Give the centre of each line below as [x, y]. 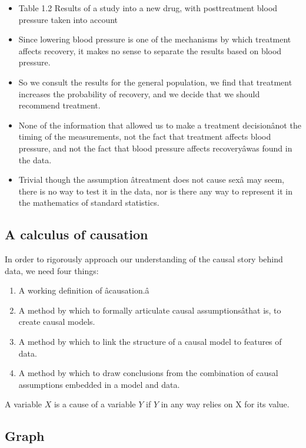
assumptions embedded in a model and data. [99, 384]
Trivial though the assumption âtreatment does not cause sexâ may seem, [152, 179]
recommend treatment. [59, 105]
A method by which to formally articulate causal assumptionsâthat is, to [150, 310]
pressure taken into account [68, 19]
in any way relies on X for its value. [225, 404]
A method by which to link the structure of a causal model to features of [150, 342]
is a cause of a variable [95, 404]
